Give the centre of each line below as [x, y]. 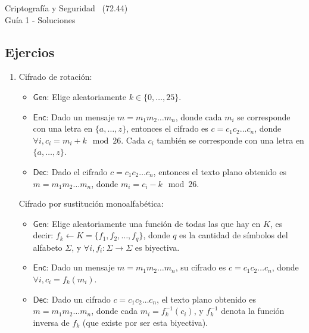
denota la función [253, 311]
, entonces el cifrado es [167, 128]
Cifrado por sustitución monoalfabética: [91, 203]
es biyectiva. [157, 247]
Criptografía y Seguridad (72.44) [66, 8]
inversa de [51, 322]
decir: [43, 235]
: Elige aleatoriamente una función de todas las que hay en [154, 223]
